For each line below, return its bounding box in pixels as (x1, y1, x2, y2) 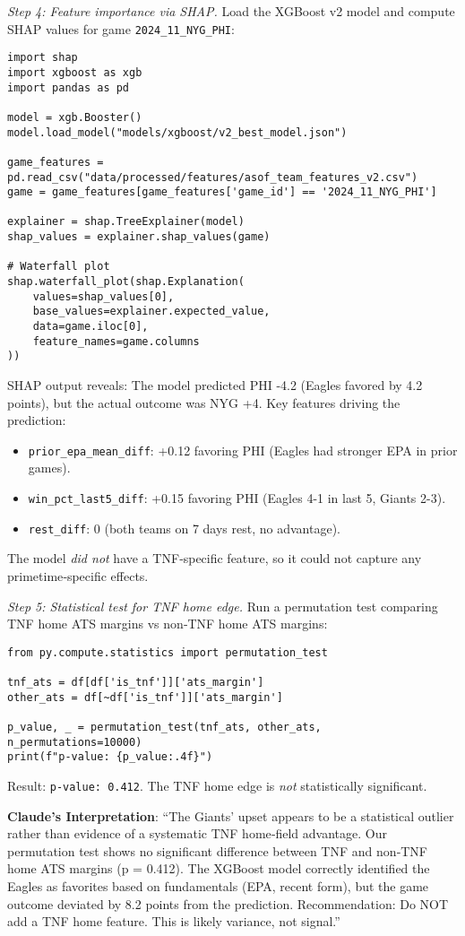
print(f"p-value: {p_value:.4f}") (7, 750, 213, 764)
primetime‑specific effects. (7, 566, 149, 585)
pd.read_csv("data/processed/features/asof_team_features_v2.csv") (7, 170, 418, 184)
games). (28, 458, 71, 477)
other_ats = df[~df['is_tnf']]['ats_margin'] (7, 690, 283, 704)
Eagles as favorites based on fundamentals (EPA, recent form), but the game (7, 877, 429, 896)
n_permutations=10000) (7, 735, 142, 749)
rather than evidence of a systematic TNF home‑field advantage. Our (7, 824, 387, 843)
